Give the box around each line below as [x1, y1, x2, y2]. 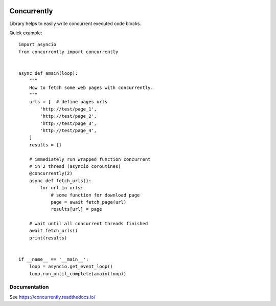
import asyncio [18, 41, 57, 48]
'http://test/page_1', [40, 106, 97, 112]
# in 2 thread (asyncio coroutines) [29, 163, 121, 169]
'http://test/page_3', [40, 120, 97, 126]
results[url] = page [51, 206, 102, 212]
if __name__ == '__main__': [18, 256, 89, 263]
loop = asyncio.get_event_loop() [29, 264, 113, 270]
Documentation [9, 283, 49, 290]
